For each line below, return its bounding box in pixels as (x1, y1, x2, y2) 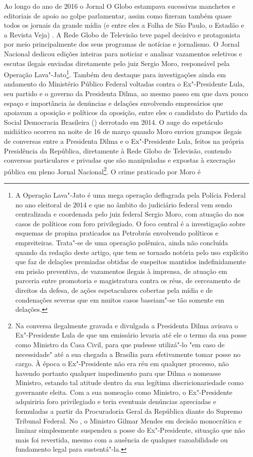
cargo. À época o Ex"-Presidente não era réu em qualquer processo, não (15, 358, 229, 369)
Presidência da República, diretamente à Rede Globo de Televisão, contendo (4, 145, 232, 155)
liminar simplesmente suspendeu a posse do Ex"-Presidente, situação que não (15, 425, 245, 435)
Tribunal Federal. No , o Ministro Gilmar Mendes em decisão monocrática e (15, 415, 242, 425)
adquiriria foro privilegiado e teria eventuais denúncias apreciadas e (15, 396, 217, 406)
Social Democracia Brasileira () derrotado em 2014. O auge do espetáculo (4, 117, 223, 127)
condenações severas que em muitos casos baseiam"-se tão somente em (15, 294, 224, 305)
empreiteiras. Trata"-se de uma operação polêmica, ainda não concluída (15, 237, 228, 247)
